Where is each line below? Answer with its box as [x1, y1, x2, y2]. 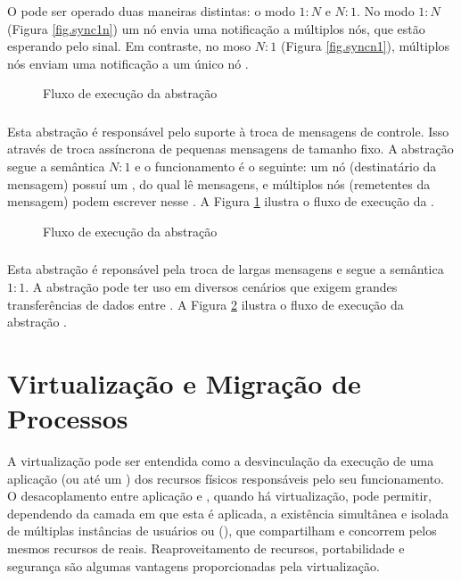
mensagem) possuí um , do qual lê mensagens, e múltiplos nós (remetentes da [7, 174, 431, 193]
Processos [7, 400, 128, 436]
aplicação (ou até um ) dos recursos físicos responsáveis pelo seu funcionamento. [7, 469, 444, 487]
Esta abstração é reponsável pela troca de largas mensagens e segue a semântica [7, 260, 444, 278]
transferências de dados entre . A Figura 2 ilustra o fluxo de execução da [7, 295, 404, 313]
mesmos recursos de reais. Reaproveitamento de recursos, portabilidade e [7, 539, 405, 558]
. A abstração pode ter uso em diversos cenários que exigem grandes [25, 277, 398, 295]
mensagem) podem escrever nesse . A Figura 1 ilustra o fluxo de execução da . [7, 192, 434, 211]
